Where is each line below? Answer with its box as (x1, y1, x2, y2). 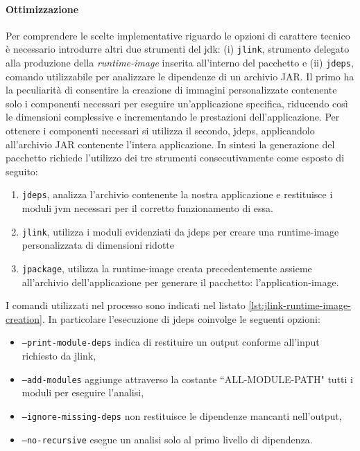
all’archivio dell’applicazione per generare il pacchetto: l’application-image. (22, 274, 339, 289)
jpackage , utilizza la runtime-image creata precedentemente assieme (22, 260, 312, 275)
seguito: (6, 163, 38, 178)
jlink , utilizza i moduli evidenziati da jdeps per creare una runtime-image (22, 224, 339, 238)
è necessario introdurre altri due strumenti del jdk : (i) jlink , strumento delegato (6, 42, 350, 56)
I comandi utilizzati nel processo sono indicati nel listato (6, 298, 246, 312)
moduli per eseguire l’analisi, (22, 385, 144, 400)
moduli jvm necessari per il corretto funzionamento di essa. (22, 201, 273, 215)
